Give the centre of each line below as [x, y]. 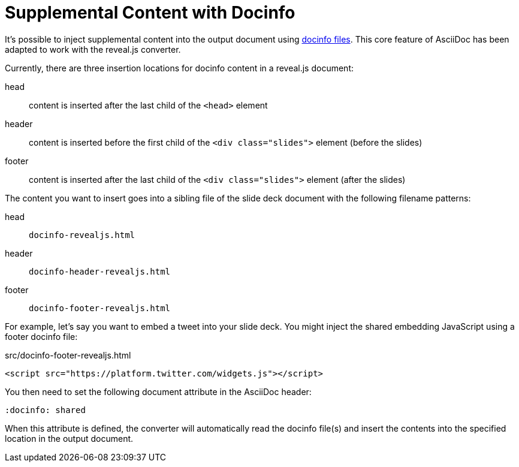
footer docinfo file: [41, 336]
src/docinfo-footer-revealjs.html [68, 355]
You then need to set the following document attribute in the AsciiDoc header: [158, 391]
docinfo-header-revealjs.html [100, 271]
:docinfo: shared [45, 410]
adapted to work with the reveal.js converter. [93, 49]
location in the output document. [69, 438]
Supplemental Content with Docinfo [150, 13]
